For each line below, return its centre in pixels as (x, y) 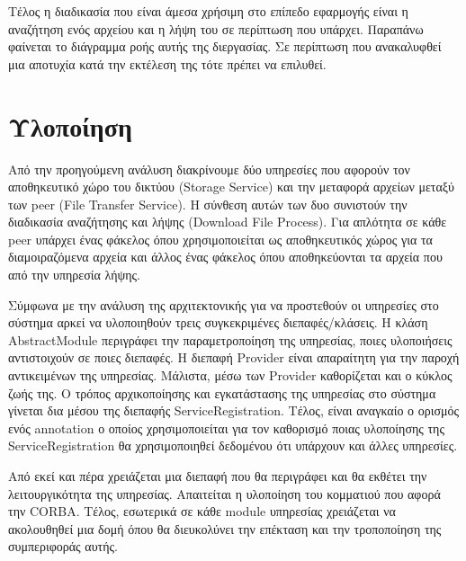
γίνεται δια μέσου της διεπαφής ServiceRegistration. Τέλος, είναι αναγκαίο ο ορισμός (234, 410)
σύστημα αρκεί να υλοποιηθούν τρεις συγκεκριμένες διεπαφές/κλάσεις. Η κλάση (218, 322)
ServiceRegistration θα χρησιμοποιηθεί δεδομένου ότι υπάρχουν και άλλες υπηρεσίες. (233, 445)
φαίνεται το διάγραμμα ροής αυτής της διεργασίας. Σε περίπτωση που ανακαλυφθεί (225, 46)
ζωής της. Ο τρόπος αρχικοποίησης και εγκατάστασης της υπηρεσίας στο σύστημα (222, 392)
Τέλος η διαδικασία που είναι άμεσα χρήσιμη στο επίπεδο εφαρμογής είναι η (208, 11)
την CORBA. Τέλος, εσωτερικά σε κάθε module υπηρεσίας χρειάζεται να (202, 511)
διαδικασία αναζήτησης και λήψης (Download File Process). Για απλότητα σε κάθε (228, 222)
